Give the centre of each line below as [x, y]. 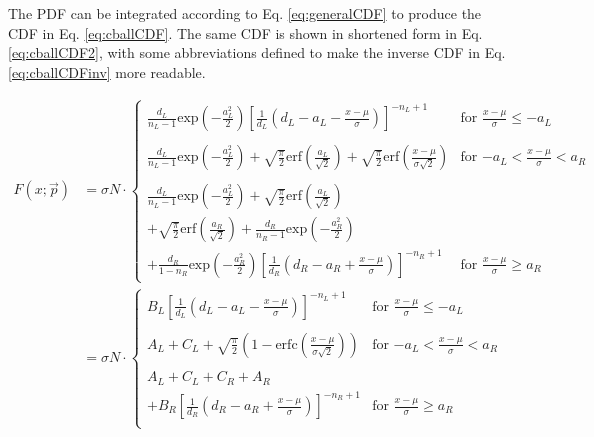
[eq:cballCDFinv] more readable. [107, 71]
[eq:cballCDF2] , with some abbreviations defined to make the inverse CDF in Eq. [257, 52]
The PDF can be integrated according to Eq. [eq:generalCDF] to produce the [245, 13]
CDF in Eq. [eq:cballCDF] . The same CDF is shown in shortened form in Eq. [245, 32]
